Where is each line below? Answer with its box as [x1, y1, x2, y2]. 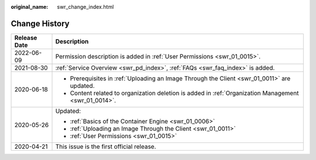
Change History [11, 18, 70, 29]
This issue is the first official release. [55, 142, 156, 151]
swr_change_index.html [57, 4, 114, 10]
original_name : [11, 4, 49, 10]
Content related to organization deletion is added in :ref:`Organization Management [70, 88, 299, 97]
